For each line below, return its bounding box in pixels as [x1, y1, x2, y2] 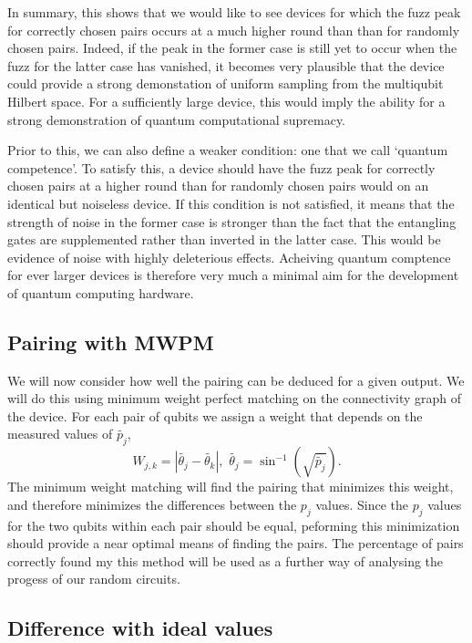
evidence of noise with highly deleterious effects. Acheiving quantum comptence [7, 247, 451, 266]
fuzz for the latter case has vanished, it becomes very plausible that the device [7, 56, 445, 75]
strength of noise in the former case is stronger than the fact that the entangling [7, 212, 457, 231]
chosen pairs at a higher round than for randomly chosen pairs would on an [7, 176, 429, 195]
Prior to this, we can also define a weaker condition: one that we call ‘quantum [7, 140, 448, 160]
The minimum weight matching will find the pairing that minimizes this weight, [7, 477, 454, 496]
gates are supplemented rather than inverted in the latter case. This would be [7, 230, 441, 249]
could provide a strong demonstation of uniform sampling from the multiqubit [7, 74, 444, 93]
